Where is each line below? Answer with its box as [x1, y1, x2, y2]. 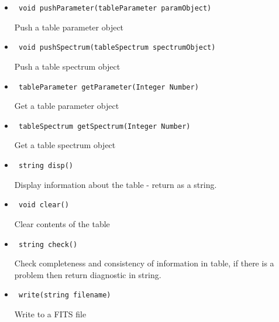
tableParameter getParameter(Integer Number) [18, 83, 199, 91]
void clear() [18, 201, 69, 210]
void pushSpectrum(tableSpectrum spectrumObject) [18, 43, 216, 52]
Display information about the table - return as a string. [14, 178, 217, 190]
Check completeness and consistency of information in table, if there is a [14, 257, 274, 269]
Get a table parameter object [14, 100, 119, 112]
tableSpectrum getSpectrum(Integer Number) [18, 122, 191, 131]
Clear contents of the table [14, 217, 110, 229]
